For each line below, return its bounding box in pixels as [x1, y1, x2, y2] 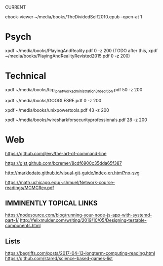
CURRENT [5, 4, 26, 10]
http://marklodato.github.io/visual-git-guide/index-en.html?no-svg [5, 170, 140, 176]
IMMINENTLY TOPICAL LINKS [5, 199, 98, 207]
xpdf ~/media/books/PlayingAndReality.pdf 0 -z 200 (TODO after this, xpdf [5, 47, 158, 54]
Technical [5, 70, 46, 81]
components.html [5, 223, 41, 229]
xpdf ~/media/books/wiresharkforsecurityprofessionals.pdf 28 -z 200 [5, 117, 147, 123]
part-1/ [5, 217, 19, 223]
